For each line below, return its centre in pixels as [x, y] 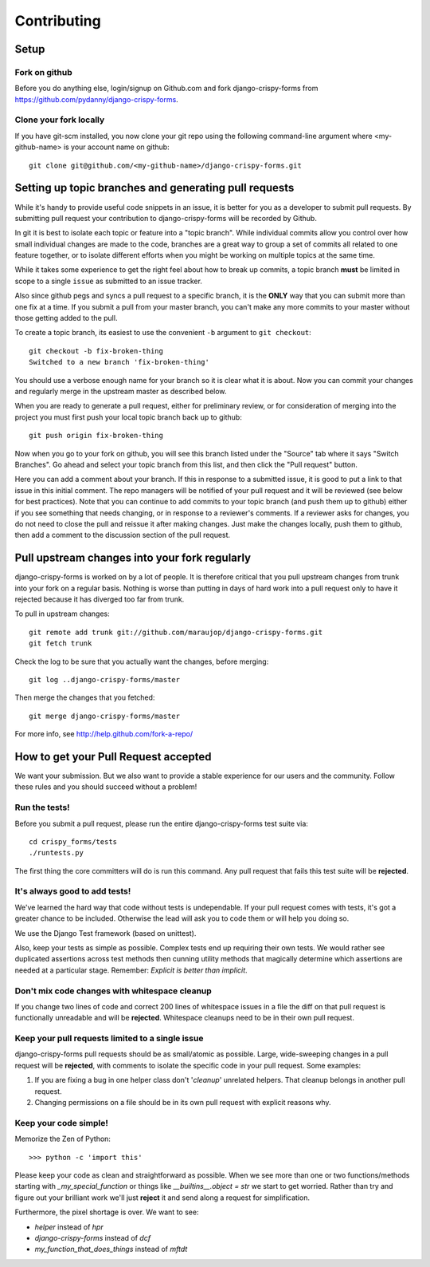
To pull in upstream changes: [63, 614]
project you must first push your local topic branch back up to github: [128, 417]
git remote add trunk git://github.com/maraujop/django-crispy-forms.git [176, 632]
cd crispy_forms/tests [73, 841]
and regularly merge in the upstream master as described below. [121, 391]
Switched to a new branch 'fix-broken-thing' [119, 362]
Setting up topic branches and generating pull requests [154, 188]
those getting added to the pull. [66, 318]
